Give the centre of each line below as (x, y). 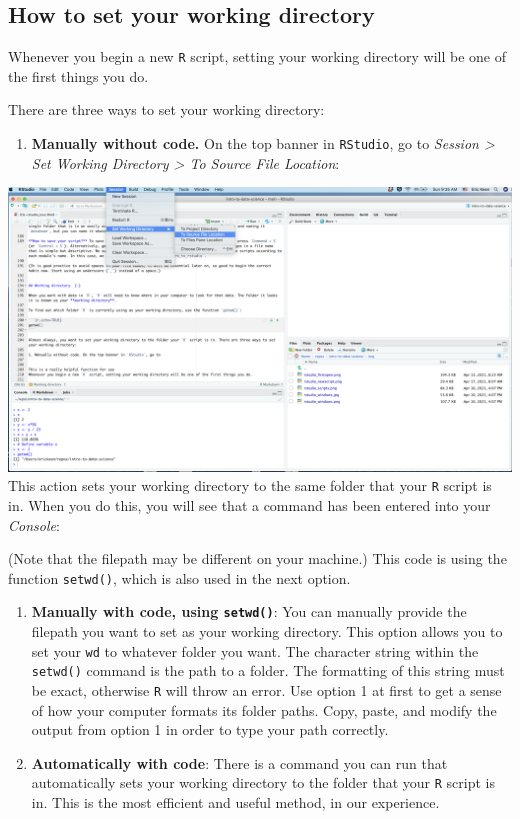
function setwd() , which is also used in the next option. (179, 577)
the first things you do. (78, 75)
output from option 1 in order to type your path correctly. (210, 729)
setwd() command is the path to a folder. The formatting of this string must (268, 670)
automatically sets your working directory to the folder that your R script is (263, 782)
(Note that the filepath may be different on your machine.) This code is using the (257, 558)
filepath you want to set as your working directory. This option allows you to (267, 631)
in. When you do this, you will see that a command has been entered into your (249, 505)
